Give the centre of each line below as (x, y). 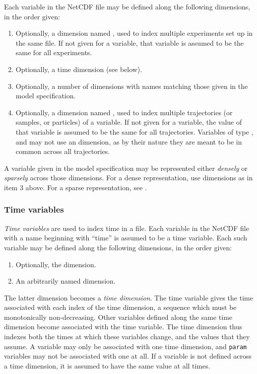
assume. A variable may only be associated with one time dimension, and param (126, 346)
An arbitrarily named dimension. (65, 281)
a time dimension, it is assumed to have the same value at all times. (107, 365)
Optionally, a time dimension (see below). (79, 69)
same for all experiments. (54, 52)
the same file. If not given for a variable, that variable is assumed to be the (130, 42)
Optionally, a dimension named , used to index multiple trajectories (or (124, 112)
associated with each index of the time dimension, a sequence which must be (120, 307)
